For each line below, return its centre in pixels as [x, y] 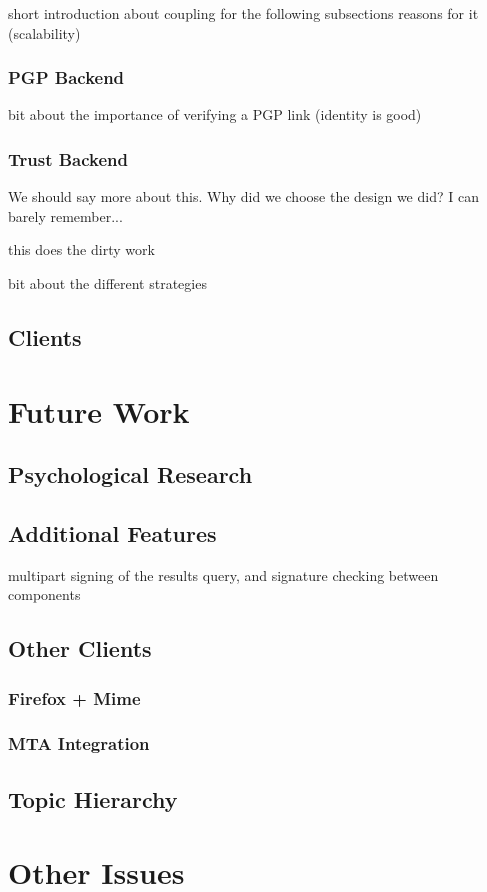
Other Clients [80, 648]
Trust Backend [68, 158]
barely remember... [65, 215]
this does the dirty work [81, 249]
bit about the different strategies [107, 283]
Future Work [99, 410]
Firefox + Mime [74, 697]
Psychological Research [130, 474]
